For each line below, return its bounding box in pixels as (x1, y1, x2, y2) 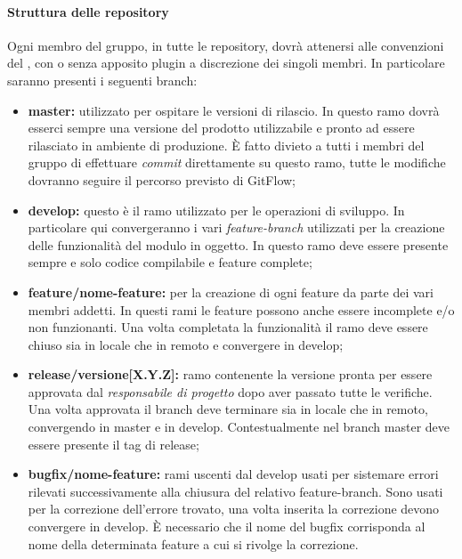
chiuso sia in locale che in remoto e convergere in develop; (28, 335, 344, 353)
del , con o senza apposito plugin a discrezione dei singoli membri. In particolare (7, 53, 445, 72)
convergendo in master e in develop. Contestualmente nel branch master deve (28, 417, 450, 436)
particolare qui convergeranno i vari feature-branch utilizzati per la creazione (28, 218, 445, 237)
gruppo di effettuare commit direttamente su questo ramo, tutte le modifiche (28, 153, 446, 172)
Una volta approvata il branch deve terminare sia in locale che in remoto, (28, 400, 428, 418)
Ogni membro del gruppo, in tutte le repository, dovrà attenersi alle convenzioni (7, 36, 444, 54)
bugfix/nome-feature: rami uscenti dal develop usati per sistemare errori (28, 465, 439, 483)
